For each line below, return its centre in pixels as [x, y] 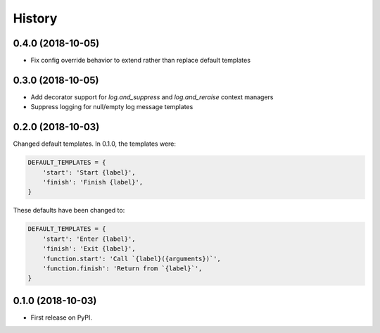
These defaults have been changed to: [69, 211]
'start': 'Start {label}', [89, 172]
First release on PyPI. [62, 318]
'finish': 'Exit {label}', [89, 249]
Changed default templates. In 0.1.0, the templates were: [94, 144]
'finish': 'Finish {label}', [93, 182]
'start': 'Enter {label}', [89, 239]
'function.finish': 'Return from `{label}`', [122, 268]
